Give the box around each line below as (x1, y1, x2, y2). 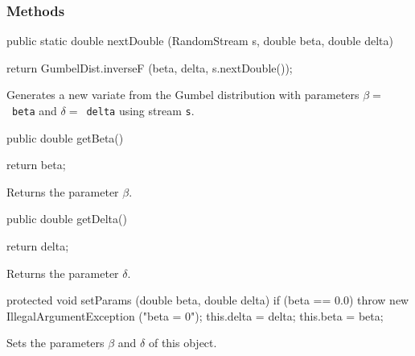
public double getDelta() (6, 210, 127, 227)
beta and (12, 102, 57, 118)
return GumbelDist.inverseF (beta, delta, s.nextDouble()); (6, 59, 293, 76)
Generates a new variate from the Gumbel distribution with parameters (6, 86, 360, 103)
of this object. (148, 334, 217, 351)
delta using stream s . (86, 102, 195, 118)
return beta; (6, 156, 66, 173)
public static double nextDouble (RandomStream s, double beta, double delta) (6, 32, 393, 49)
